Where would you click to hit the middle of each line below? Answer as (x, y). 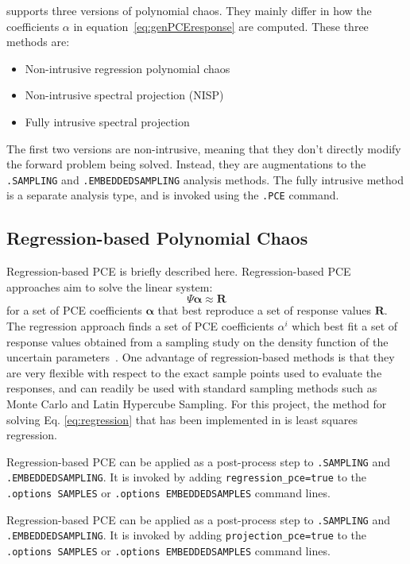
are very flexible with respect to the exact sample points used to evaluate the (194, 372)
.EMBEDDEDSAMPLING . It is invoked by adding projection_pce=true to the (187, 535)
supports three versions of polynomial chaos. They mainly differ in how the (189, 10)
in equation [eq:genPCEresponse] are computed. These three (221, 26)
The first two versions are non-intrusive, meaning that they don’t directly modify (204, 148)
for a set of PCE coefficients (74, 310)
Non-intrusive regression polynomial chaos (128, 68)
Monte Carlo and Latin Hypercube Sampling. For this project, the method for (197, 404)
